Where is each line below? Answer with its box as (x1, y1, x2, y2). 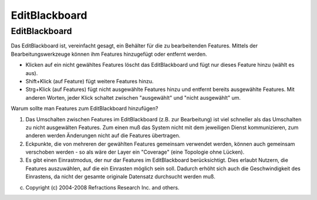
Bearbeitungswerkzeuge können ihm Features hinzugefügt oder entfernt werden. (11, 50, 207, 57)
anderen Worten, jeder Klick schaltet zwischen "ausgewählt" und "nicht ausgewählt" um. (25, 94, 241, 101)
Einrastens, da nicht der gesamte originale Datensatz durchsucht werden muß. (25, 173, 215, 180)
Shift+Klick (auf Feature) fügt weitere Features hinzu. (25, 77, 154, 84)
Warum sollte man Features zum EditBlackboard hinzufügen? (11, 105, 158, 112)
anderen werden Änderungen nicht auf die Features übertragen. (25, 132, 181, 139)
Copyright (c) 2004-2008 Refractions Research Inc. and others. (25, 184, 180, 191)
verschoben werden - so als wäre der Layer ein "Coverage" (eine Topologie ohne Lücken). (25, 148, 245, 155)
